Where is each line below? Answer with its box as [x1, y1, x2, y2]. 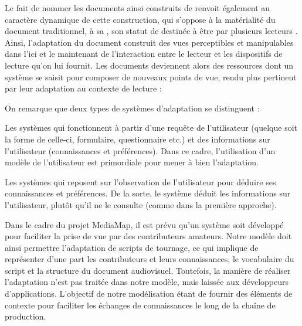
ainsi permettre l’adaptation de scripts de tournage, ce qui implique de [5, 241, 259, 253]
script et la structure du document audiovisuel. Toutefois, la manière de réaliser [5, 264, 291, 276]
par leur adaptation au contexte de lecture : [5, 82, 162, 94]
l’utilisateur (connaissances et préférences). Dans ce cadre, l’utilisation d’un [5, 144, 276, 157]
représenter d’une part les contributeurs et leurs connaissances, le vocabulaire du [5, 253, 294, 265]
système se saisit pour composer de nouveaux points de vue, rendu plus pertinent [5, 70, 297, 83]
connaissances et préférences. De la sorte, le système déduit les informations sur [5, 187, 291, 199]
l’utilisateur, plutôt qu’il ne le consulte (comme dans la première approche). [5, 198, 277, 210]
